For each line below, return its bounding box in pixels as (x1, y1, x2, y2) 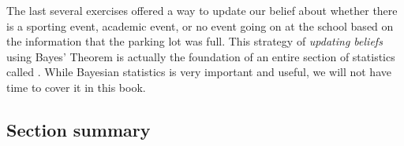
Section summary (6, 117, 151, 141)
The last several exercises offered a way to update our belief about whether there (6, 2, 398, 18)
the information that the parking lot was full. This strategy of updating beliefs (6, 33, 383, 49)
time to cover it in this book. (6, 78, 146, 95)
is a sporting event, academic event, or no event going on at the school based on (6, 17, 394, 34)
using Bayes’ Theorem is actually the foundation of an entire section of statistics (6, 48, 395, 64)
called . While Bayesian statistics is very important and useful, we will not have (6, 64, 391, 80)
